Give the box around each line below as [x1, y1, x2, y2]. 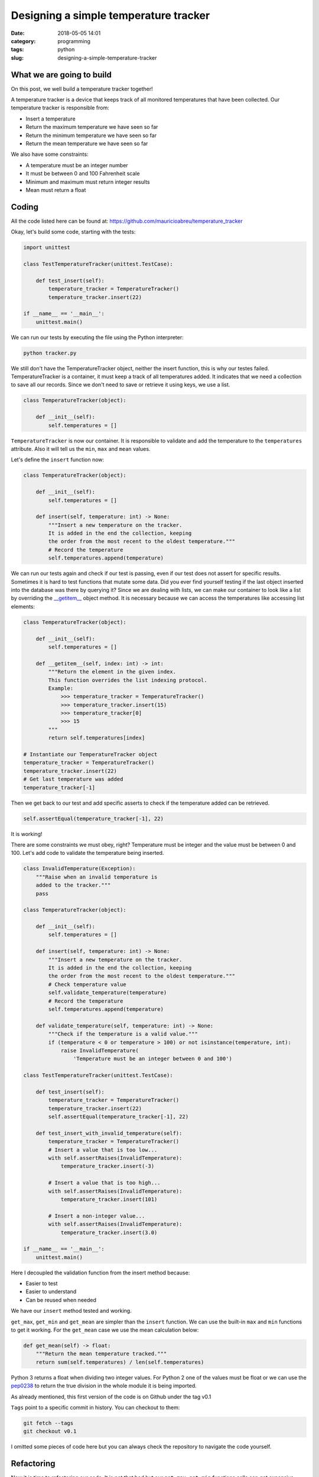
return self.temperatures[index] [48, 734, 145, 741]
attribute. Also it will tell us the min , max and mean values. [11, 445, 151, 452]
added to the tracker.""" [35, 882, 111, 889]
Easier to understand [25, 1288, 77, 1295]
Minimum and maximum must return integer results [25, 178, 150, 186]
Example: [48, 685, 74, 691]
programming [57, 37, 91, 44]
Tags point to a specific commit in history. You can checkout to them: [11, 1404, 180, 1411]
